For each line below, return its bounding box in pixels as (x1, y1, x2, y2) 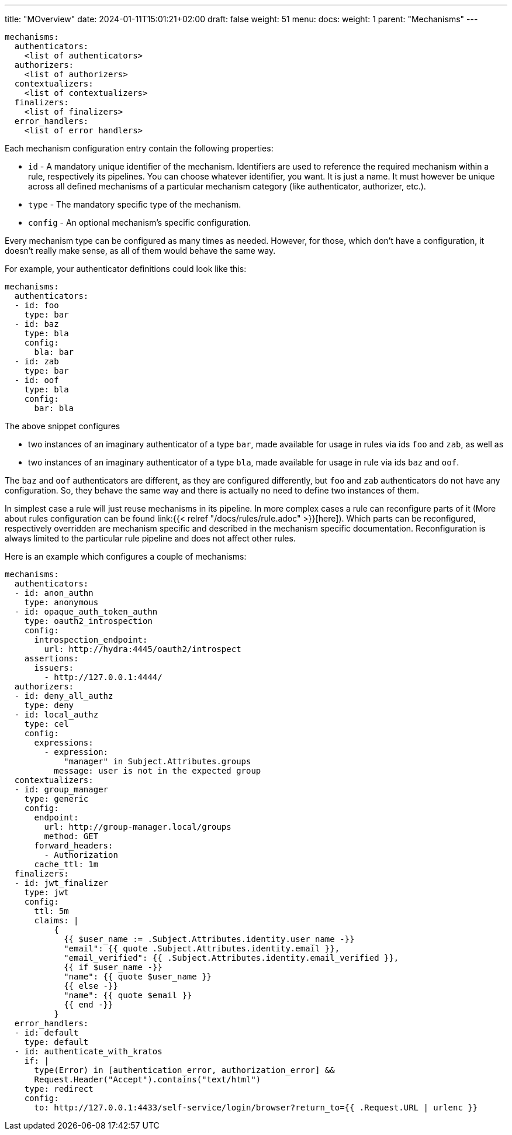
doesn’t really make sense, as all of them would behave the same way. (5, 246, 276, 256)
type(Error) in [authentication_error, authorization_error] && (34, 1065, 335, 1075)
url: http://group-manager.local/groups (44, 822, 231, 832)
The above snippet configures (5, 421, 120, 431)
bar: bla (34, 403, 74, 413)
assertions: (24, 654, 79, 663)
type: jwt (24, 888, 69, 897)
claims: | (34, 916, 79, 925)
